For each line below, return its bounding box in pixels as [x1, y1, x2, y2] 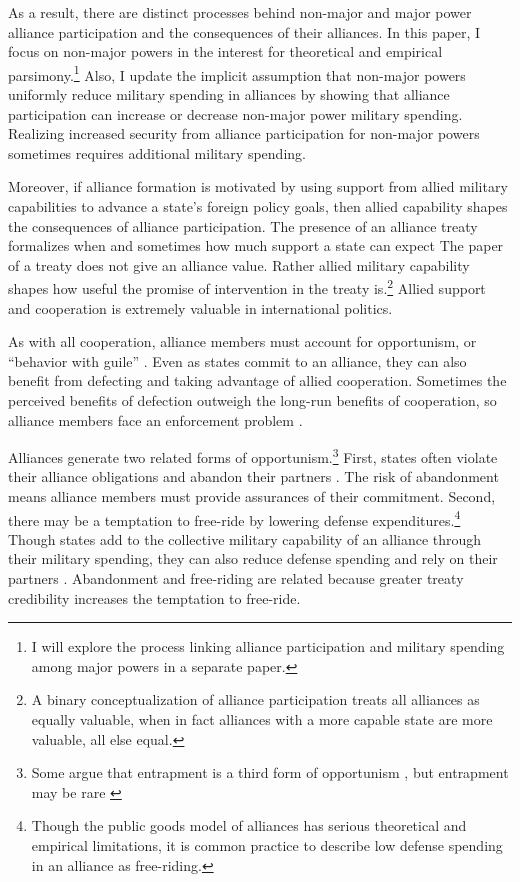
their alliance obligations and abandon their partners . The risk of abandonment [8, 466, 499, 487]
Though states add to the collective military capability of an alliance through [8, 528, 482, 549]
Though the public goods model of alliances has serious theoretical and [31, 815, 467, 836]
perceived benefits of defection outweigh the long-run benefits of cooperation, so [8, 390, 497, 410]
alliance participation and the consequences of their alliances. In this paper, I [8, 21, 481, 42]
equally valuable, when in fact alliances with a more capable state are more [31, 709, 493, 730]
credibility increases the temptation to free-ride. [8, 587, 301, 608]
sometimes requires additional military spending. [8, 142, 306, 163]
